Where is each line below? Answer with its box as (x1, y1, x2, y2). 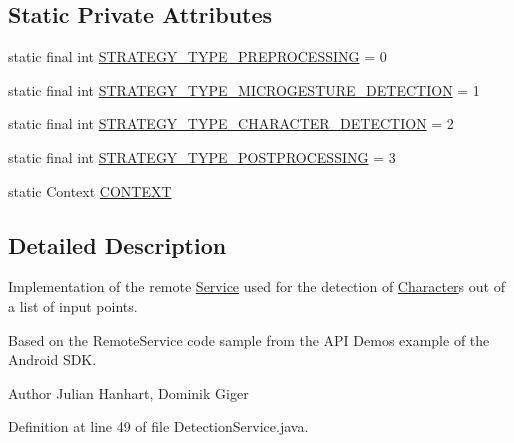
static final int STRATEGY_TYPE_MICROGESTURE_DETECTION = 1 (8, 79, 480, 100)
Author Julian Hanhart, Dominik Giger (8, 382, 249, 403)
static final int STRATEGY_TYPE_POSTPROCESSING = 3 (8, 146, 396, 167)
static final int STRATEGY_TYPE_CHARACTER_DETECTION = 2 (8, 113, 454, 134)
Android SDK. (8, 349, 97, 370)
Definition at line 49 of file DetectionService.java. (8, 416, 309, 437)
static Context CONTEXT (8, 180, 172, 201)
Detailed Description (8, 229, 227, 260)
